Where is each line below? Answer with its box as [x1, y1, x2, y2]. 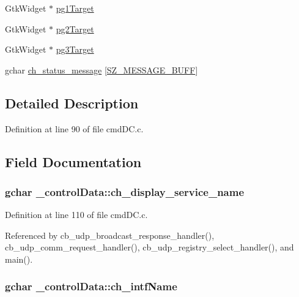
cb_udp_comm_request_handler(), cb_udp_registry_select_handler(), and [5, 241, 294, 254]
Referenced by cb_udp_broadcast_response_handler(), [5, 228, 215, 241]
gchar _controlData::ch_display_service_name [5, 184, 245, 199]
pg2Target [56, 22, 94, 35]
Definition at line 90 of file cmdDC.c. [5, 122, 144, 135]
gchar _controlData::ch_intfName [5, 279, 177, 294]
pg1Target [56, 2, 94, 14]
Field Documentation [5, 152, 142, 171]
